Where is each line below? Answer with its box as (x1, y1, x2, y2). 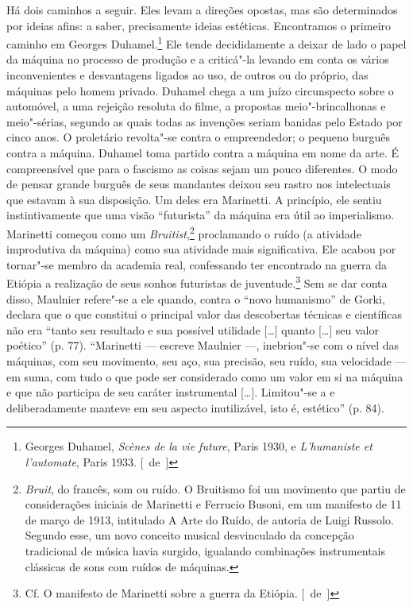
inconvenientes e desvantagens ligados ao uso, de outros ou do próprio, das (6, 67, 369, 83)
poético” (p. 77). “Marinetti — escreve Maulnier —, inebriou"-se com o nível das (6, 337, 399, 354)
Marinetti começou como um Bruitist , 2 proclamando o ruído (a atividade (6, 222, 361, 242)
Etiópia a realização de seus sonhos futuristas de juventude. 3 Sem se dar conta (6, 273, 388, 292)
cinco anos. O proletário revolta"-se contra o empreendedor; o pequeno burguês (6, 129, 390, 145)
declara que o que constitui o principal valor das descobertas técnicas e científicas (6, 306, 402, 323)
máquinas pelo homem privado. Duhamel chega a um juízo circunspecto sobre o (6, 82, 394, 99)
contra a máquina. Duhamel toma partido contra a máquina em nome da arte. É (6, 145, 399, 160)
